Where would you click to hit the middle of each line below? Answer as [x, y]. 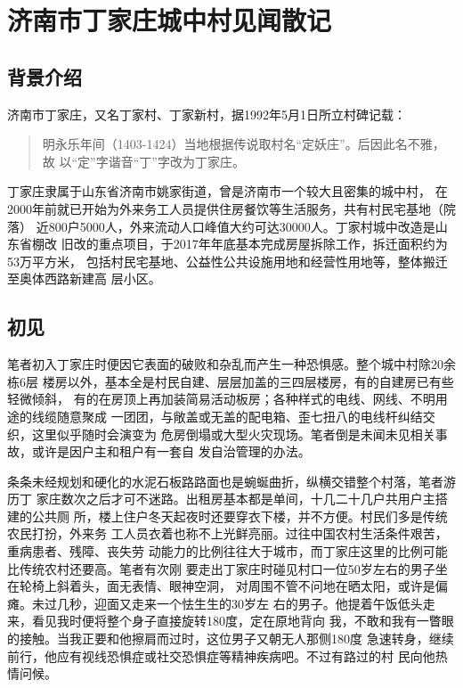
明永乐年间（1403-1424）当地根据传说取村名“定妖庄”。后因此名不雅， [244, 144]
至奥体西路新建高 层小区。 [84, 278]
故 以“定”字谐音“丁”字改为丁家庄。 [143, 161]
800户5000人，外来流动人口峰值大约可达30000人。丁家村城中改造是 [242, 226]
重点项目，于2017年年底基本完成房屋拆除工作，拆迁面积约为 [273, 244]
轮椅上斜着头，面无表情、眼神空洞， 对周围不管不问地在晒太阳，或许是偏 [233, 586]
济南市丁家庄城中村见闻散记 [170, 20]
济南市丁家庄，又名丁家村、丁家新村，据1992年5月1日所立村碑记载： [207, 114]
